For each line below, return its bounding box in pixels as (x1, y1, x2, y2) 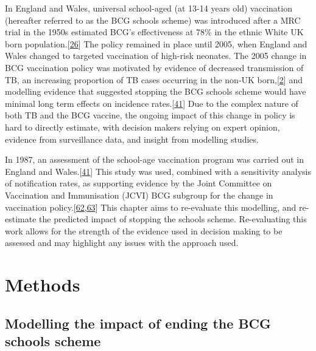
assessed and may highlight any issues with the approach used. (5, 236, 239, 249)
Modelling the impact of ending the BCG (5, 313, 272, 332)
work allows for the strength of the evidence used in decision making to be (5, 224, 283, 237)
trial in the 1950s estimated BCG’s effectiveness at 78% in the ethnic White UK (5, 26, 304, 38)
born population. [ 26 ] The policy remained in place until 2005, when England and (5, 37, 307, 50)
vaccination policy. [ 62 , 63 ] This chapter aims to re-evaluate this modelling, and (5, 200, 297, 213)
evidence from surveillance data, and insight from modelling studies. (5, 132, 259, 145)
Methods (5, 272, 80, 297)
